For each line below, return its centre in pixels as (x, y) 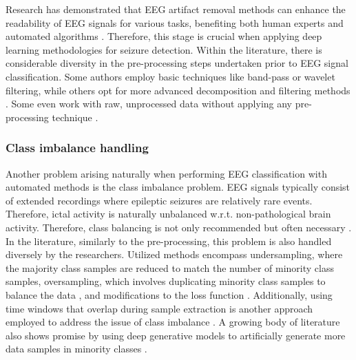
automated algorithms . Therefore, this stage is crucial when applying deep (164, 36)
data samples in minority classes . (76, 349)
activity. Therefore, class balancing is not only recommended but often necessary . (179, 227)
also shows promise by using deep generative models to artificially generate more (176, 335)
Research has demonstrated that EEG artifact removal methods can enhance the (176, 9)
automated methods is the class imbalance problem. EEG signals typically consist (178, 187)
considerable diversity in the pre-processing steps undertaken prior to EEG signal (177, 63)
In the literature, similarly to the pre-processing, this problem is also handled (169, 241)
